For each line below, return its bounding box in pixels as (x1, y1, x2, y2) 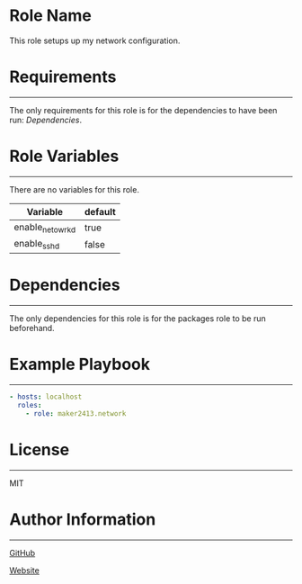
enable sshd (13, 238, 60, 252)
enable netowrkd (13, 220, 76, 235)
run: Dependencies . (9, 114, 83, 125)
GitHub (9, 547, 36, 558)
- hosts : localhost (9, 392, 83, 401)
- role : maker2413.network (25, 409, 127, 418)
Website (9, 564, 40, 576)
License (9, 439, 70, 460)
